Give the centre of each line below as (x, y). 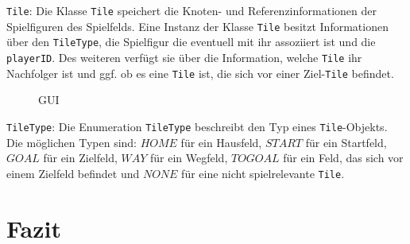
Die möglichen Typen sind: (72, 142)
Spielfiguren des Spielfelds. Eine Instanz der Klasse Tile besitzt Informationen (197, 26)
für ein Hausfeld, (221, 142)
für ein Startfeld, (346, 142)
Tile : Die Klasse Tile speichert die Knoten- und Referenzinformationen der (192, 10)
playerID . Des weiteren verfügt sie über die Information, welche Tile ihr (184, 57)
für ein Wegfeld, (189, 158)
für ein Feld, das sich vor (343, 158)
